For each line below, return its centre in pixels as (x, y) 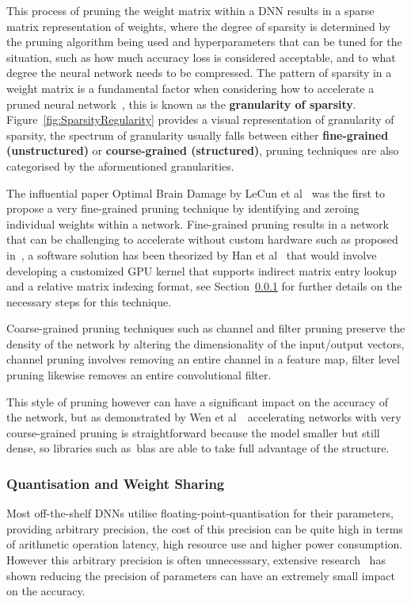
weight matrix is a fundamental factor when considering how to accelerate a (190, 88)
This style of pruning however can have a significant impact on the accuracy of (198, 401)
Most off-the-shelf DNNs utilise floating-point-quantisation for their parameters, (200, 513)
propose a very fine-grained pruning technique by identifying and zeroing (183, 208)
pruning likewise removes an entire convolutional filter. (139, 375)
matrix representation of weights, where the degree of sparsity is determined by (199, 26)
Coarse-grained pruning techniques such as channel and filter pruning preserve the (206, 328)
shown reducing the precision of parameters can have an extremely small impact (201, 575)
